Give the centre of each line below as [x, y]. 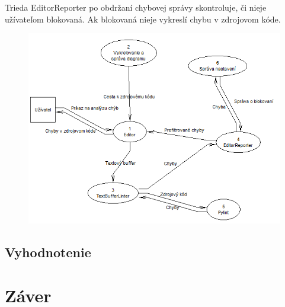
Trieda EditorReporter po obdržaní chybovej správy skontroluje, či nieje [136, 7]
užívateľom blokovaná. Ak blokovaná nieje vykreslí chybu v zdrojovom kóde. [143, 19]
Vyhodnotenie [48, 252]
